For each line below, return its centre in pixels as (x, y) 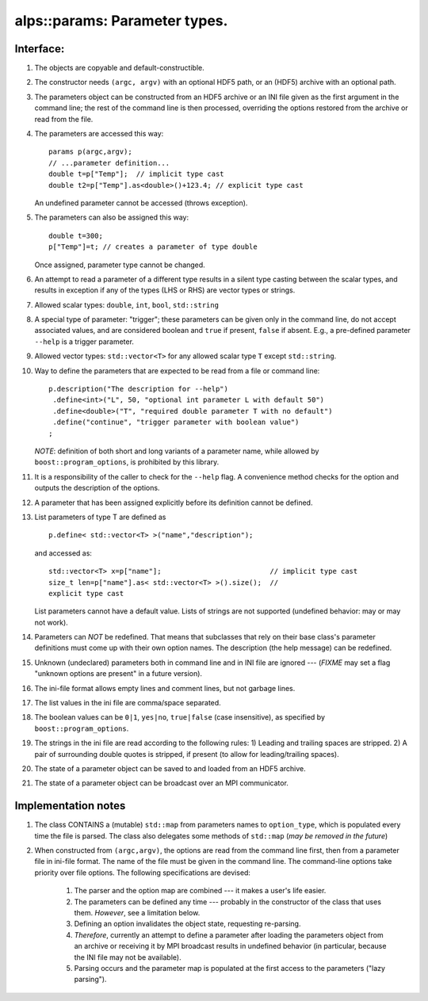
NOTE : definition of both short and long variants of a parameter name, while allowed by (177, 451)
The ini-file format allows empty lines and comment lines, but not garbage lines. (165, 688)
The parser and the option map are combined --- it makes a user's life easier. (200, 891)
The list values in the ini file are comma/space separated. (128, 703)
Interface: (40, 49)
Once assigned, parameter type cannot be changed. (120, 265)
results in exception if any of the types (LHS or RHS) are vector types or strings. (165, 290)
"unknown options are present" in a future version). (118, 674)
